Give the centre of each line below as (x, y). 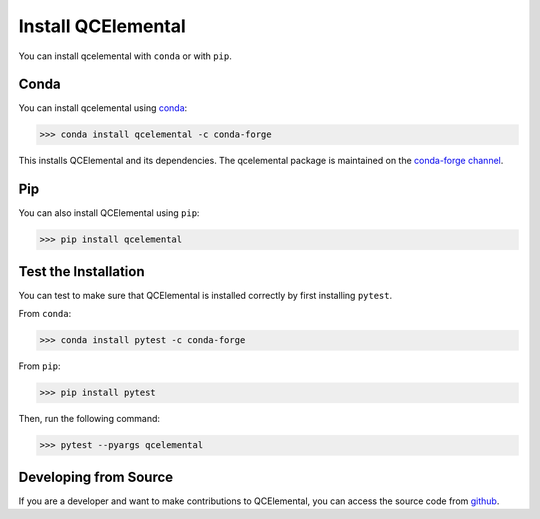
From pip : (39, 366)
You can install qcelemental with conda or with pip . (125, 56)
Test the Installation (81, 271)
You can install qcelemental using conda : (103, 108)
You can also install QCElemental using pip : (109, 213)
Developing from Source (96, 476)
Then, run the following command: (89, 419)
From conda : (45, 314)
